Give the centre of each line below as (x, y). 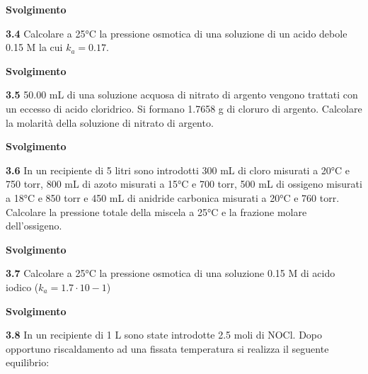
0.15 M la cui (34, 47)
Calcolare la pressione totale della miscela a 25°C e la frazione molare (156, 211)
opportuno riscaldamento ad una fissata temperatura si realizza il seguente (167, 348)
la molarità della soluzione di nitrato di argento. (110, 122)
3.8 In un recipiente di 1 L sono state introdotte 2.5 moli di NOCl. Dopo (164, 335)
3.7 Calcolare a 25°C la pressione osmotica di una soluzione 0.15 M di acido (171, 273)
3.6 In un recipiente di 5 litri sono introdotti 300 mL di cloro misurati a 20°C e (178, 170)
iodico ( (22, 287)
